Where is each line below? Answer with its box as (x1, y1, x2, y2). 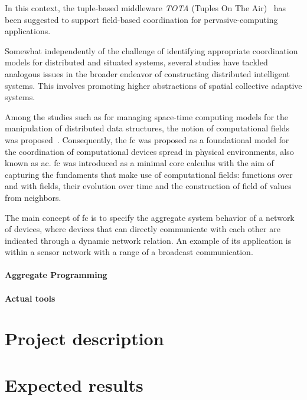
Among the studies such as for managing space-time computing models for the (5, 110, 289, 123)
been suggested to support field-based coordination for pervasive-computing (5, 13, 278, 25)
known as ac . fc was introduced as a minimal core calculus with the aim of (5, 157, 274, 169)
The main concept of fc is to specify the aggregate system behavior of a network (5, 211, 295, 223)
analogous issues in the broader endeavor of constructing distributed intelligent (5, 67, 290, 80)
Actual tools (5, 292, 55, 304)
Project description (5, 326, 164, 351)
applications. (5, 25, 51, 37)
